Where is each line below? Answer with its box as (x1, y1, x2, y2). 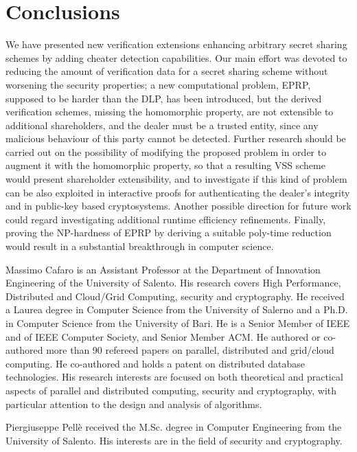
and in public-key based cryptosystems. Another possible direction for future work (5, 199, 352, 213)
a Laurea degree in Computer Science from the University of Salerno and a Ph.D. (5, 302, 348, 317)
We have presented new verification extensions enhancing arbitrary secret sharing (5, 37, 347, 52)
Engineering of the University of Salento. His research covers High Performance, (5, 275, 341, 290)
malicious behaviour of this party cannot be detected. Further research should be (5, 131, 346, 146)
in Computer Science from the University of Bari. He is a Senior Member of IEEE (5, 316, 350, 330)
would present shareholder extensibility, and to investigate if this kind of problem (5, 172, 347, 186)
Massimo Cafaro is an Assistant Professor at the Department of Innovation (5, 262, 321, 276)
